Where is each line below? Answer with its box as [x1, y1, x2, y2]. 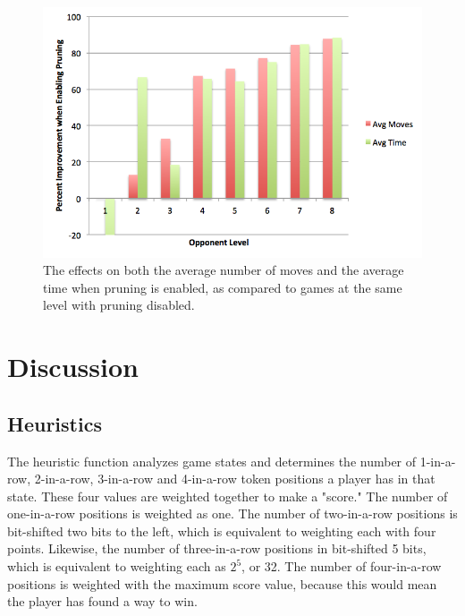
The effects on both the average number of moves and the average [43, 261, 404, 279]
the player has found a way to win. [7, 592, 198, 611]
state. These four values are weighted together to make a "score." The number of [7, 486, 448, 505]
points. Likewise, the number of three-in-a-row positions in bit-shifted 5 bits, [7, 539, 427, 558]
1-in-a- [419, 451, 456, 470]
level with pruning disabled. [43, 295, 195, 314]
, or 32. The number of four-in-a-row [241, 557, 442, 576]
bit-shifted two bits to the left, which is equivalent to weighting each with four [7, 521, 436, 540]
